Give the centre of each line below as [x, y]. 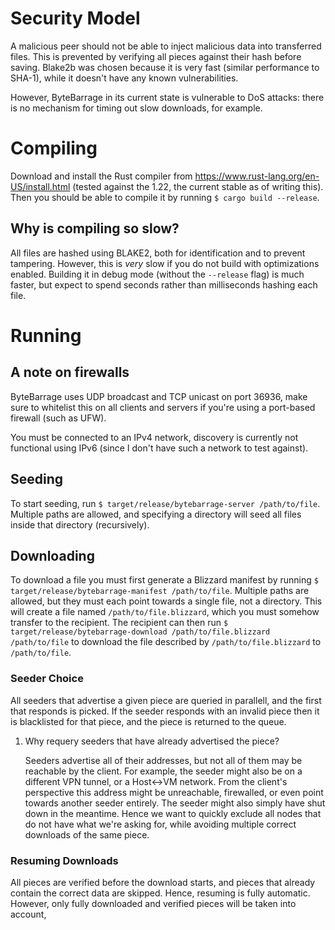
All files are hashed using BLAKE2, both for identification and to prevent [158, 253]
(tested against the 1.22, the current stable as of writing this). [198, 186]
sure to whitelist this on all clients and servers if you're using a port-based [163, 407]
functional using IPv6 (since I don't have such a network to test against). [159, 448]
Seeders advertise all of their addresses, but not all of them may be [163, 760]
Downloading [52, 555]
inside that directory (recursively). [80, 524]
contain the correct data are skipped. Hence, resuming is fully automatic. [160, 893]
